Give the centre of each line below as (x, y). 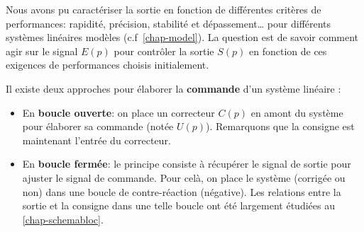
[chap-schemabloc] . (63, 219)
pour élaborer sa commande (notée (98, 126)
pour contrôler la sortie (164, 51)
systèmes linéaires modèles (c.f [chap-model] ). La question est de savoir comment (182, 37)
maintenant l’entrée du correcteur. (96, 140)
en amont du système (297, 112)
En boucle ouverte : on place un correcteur (118, 112)
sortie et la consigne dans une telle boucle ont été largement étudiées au (178, 205)
